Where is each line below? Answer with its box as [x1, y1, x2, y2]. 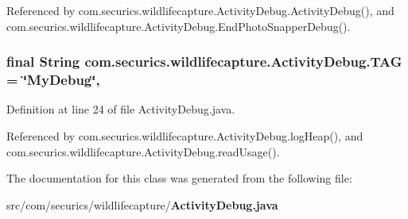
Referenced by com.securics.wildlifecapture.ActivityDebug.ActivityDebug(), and [6, 2, 394, 18]
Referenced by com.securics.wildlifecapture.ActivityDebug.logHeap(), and [6, 127, 363, 144]
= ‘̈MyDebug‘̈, [6, 70, 100, 90]
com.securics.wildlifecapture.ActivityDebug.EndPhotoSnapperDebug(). [6, 17, 351, 34]
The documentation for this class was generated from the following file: [6, 170, 352, 186]
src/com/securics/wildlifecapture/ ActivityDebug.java [6, 196, 278, 213]
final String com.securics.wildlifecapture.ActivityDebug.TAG [6, 52, 402, 71]
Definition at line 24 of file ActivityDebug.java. [6, 101, 235, 117]
